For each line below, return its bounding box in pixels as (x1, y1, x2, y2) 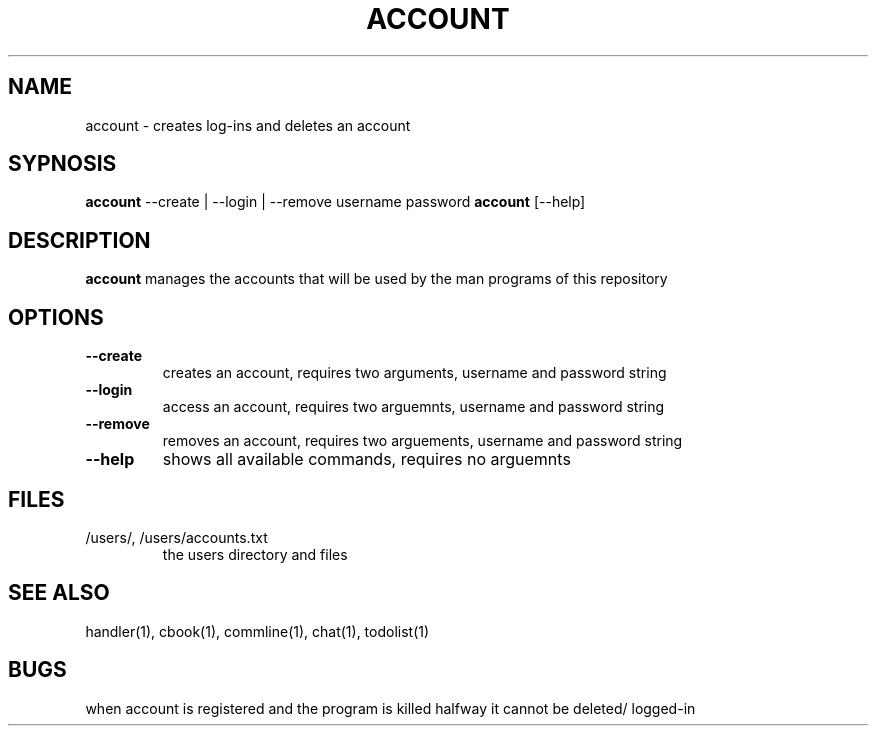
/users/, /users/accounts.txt (85, 528, 268, 546)
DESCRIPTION (8, 227, 151, 253)
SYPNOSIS (8, 151, 117, 177)
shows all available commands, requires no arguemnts (162, 449, 571, 470)
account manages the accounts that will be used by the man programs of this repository (85, 270, 668, 288)
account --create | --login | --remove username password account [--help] (85, 193, 586, 211)
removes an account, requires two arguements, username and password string (162, 432, 683, 450)
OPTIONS (8, 304, 104, 330)
